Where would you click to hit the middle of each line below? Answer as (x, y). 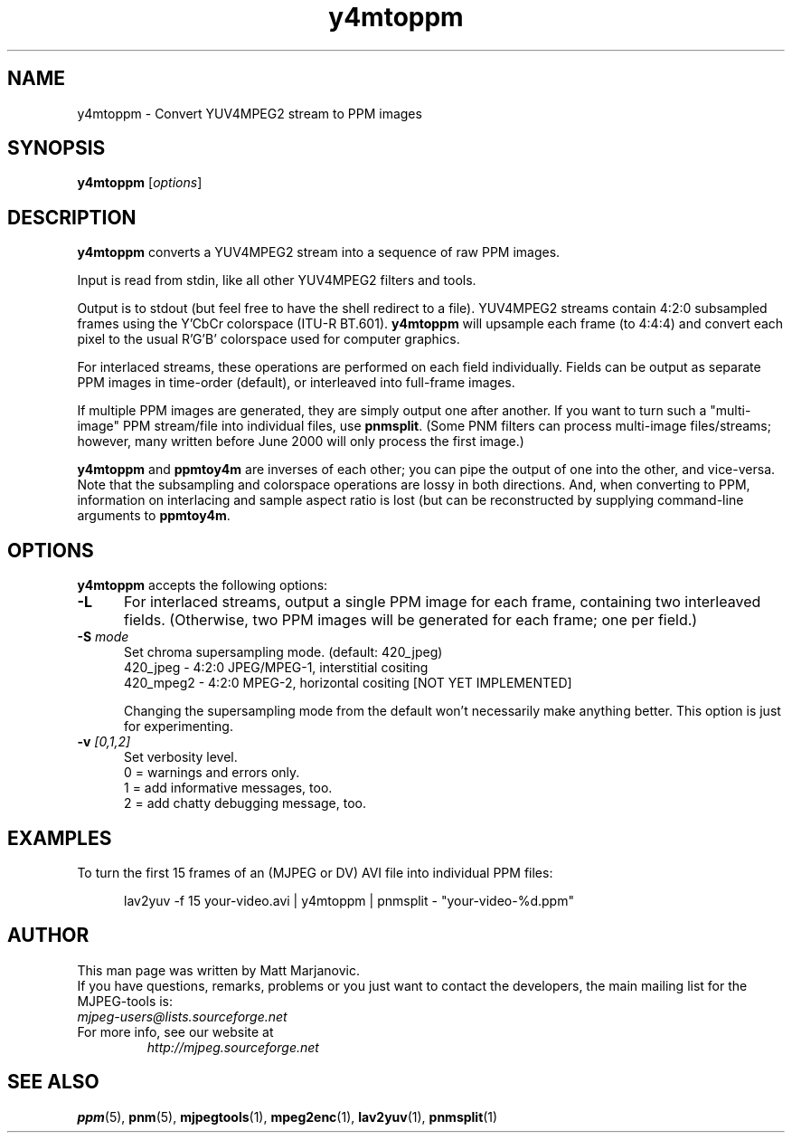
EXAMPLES (60, 838)
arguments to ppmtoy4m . (154, 516)
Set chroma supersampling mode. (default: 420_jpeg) (283, 652)
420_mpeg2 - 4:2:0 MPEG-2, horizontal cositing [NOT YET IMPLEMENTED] (348, 683)
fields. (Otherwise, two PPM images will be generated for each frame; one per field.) (410, 620)
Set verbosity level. (181, 757)
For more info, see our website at (175, 1031)
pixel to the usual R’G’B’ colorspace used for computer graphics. (269, 339)
